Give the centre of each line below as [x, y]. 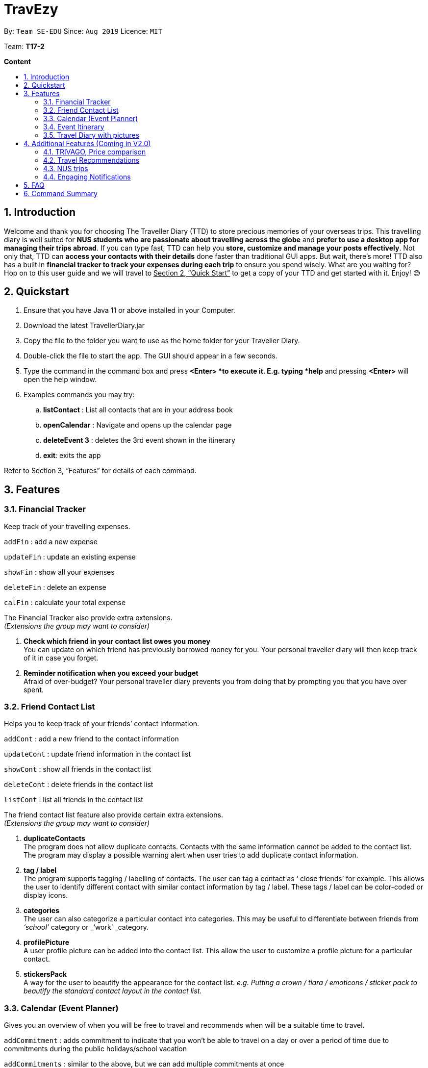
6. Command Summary [61, 193]
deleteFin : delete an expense [55, 587]
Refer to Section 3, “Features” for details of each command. [100, 471]
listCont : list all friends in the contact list [74, 800]
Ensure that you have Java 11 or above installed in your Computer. [129, 310]
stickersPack [45, 974]
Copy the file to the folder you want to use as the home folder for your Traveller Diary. [162, 341]
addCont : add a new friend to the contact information [91, 739]
